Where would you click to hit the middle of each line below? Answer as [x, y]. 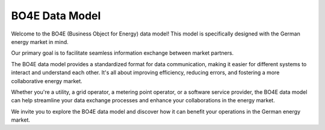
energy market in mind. [40, 42]
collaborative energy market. [47, 81]
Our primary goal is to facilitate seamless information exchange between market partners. [122, 53]
